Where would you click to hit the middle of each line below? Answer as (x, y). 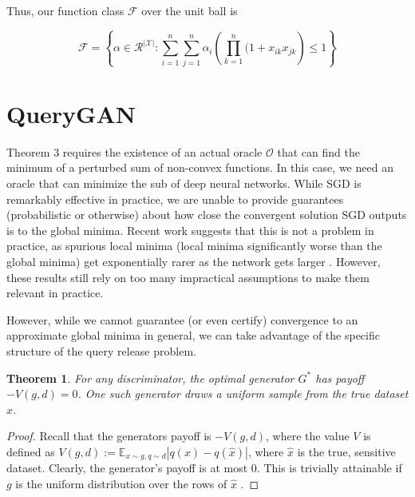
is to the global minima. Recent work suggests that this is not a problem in (190, 230)
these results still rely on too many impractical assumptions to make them (188, 277)
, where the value (308, 436)
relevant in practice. (55, 293)
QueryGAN (71, 113)
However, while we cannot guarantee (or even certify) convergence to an (182, 319)
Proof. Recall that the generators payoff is (109, 436)
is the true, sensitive (346, 451)
